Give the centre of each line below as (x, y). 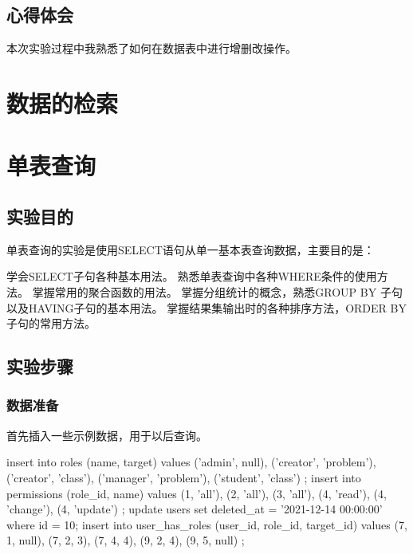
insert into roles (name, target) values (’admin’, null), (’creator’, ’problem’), (191, 462)
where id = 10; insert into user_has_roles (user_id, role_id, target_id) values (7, (207, 524)
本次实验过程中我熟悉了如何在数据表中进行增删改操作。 (151, 48)
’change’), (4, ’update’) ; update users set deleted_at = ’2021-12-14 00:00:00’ (195, 509)
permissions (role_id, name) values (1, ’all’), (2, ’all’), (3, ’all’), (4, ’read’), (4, (197, 493)
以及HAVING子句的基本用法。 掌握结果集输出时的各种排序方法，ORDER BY (206, 307)
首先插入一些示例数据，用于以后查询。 (107, 435)
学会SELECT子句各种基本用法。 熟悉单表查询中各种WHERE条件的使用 (192, 276)
